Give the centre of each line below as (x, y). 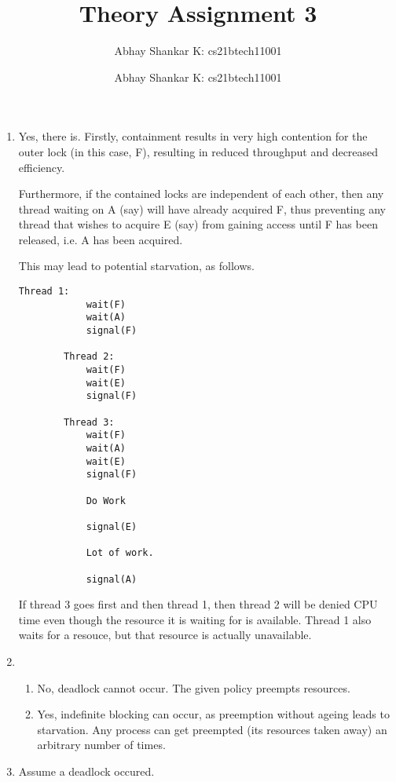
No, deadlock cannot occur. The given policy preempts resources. (194, 687)
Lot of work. (120, 553)
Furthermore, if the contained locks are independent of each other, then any (201, 194)
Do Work (106, 501)
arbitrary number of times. (101, 745)
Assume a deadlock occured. (86, 771)
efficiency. (42, 167)
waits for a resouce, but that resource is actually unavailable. (165, 635)
